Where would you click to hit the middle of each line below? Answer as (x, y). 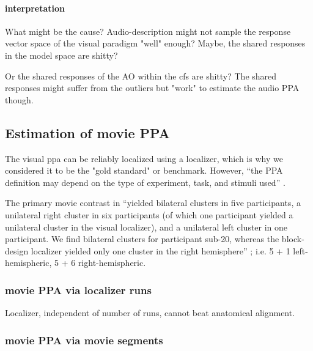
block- (293, 239)
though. (19, 99)
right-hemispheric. (112, 263)
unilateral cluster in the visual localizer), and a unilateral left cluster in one (146, 227)
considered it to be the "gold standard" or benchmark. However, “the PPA (144, 170)
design (17, 250)
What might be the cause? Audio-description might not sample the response (148, 31)
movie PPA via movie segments (84, 340)
